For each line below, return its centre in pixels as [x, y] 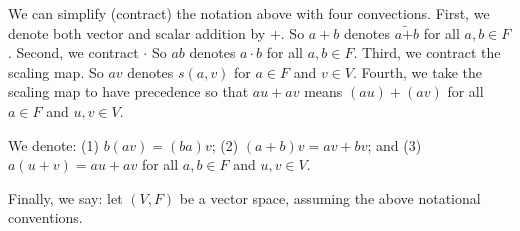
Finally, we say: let [65, 197]
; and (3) [394, 144]
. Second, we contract [73, 52]
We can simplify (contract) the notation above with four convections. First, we [249, 13]
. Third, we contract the [427, 52]
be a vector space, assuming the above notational [330, 197]
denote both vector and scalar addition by [137, 32]
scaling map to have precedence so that [128, 91]
